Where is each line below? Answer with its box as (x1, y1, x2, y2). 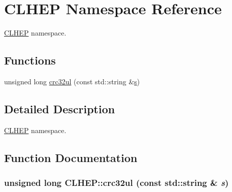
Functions (4, 52, 56, 68)
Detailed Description (4, 101, 115, 116)
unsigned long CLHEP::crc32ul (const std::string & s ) (4, 176, 229, 189)
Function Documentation (4, 149, 138, 165)
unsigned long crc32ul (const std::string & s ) (4, 76, 140, 86)
